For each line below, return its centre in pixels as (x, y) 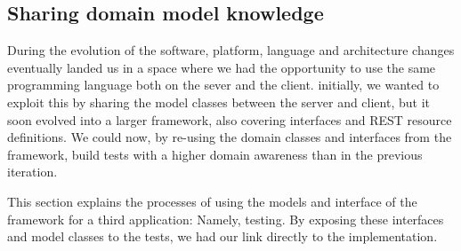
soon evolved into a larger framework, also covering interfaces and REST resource (230, 119)
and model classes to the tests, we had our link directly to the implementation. (222, 236)
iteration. (32, 172)
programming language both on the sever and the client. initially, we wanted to (223, 85)
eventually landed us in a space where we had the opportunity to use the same (222, 67)
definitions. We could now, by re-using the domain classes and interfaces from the (230, 137)
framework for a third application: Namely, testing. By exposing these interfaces (226, 219)
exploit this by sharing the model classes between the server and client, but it (218, 102)
